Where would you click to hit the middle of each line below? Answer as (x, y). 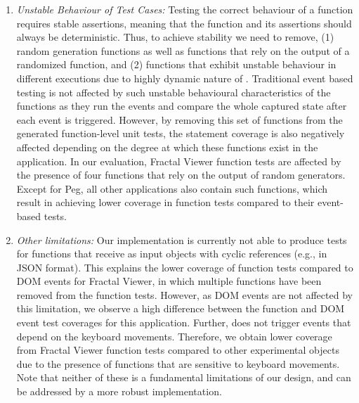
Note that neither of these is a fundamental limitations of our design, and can (184, 377)
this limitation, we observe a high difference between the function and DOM (181, 308)
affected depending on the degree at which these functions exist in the (167, 147)
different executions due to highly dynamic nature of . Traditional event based (185, 78)
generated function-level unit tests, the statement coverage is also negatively (181, 133)
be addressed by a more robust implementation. (119, 391)
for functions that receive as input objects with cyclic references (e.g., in (172, 254)
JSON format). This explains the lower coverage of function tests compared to (185, 267)
